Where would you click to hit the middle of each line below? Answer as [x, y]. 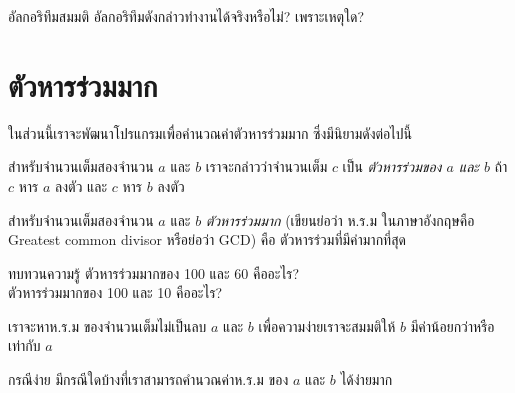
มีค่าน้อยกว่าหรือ [452, 325]
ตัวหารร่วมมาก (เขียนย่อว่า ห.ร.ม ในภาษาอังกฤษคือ [340, 219]
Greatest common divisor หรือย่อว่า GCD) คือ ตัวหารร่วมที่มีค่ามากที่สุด [207, 239]
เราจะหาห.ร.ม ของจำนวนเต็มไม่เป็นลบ [107, 325]
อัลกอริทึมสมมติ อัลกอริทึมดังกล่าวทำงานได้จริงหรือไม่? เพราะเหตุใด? [186, 16]
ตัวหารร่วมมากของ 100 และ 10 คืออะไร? [115, 292]
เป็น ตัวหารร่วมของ [392, 166]
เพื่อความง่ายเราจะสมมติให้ [327, 325]
